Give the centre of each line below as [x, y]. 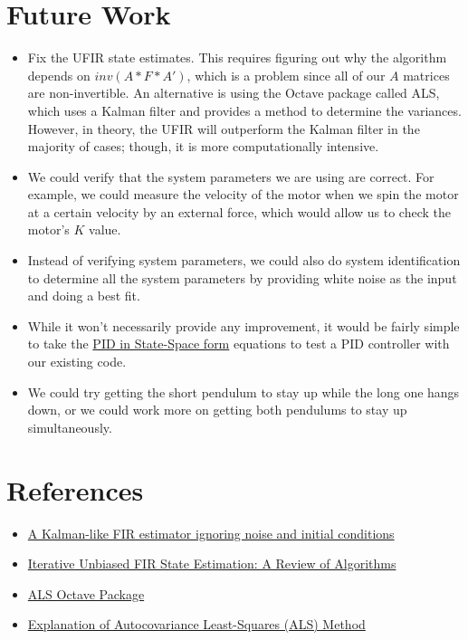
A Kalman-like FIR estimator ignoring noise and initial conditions [211, 533]
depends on [59, 75]
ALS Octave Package [86, 593]
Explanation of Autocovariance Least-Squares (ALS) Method [196, 624]
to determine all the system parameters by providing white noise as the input [242, 277]
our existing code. [77, 362]
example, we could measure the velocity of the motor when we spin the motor [243, 194]
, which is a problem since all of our [286, 75]
